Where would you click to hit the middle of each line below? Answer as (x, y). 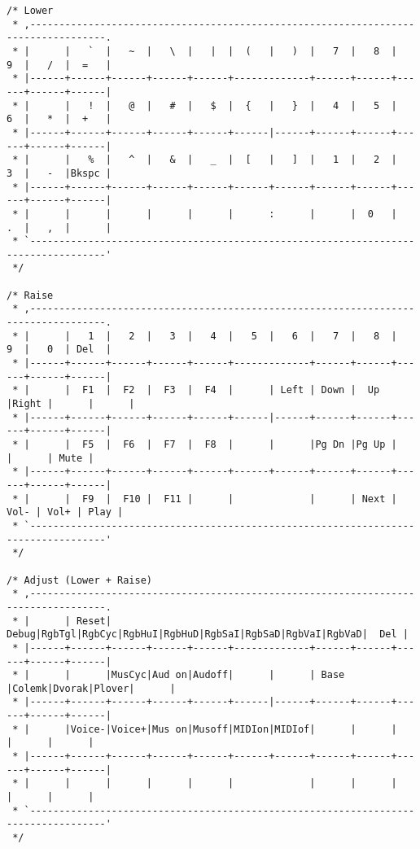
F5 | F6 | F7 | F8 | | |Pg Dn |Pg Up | (240, 444)
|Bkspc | (88, 173)
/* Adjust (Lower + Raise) (79, 580)
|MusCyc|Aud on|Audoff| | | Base (225, 675)
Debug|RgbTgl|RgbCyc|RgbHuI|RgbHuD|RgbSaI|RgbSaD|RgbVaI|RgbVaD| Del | (208, 635)
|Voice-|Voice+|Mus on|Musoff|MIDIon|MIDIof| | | (231, 729)
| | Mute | (50, 458)
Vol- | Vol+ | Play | (65, 512)
